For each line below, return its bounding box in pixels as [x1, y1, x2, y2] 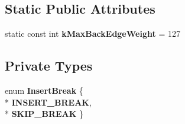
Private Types [5, 56, 93, 75]
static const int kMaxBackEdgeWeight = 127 [5, 27, 180, 40]
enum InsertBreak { [5, 84, 83, 96]
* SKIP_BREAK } [5, 107, 84, 120]
